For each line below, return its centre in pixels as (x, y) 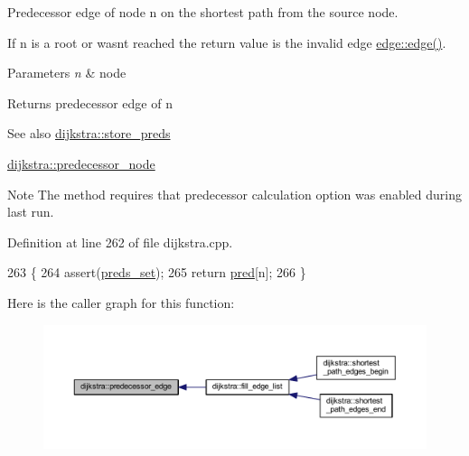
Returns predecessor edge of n (90, 102)
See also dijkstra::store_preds (89, 133)
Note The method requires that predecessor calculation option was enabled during (234, 194)
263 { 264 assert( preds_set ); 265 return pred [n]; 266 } (157, 272)
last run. (31, 212)
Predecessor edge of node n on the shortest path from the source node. (203, 12)
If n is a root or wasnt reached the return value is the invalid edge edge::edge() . (227, 42)
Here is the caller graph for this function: (121, 302)
